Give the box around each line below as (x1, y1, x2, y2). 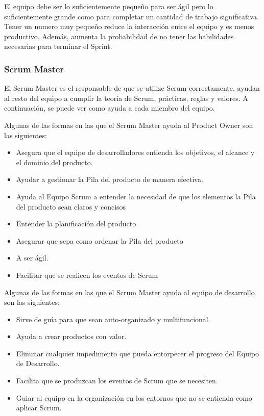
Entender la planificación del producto (16, 218, 136, 229)
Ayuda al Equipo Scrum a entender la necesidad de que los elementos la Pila (16, 191, 256, 201)
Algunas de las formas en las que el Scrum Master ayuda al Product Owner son (4, 119, 253, 130)
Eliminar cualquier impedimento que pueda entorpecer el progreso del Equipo (16, 348, 259, 358)
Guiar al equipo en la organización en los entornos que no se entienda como (16, 392, 252, 403)
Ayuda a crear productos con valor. (16, 331, 127, 342)
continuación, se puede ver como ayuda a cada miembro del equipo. (4, 102, 215, 113)
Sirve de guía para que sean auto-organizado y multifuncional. (16, 314, 210, 324)
